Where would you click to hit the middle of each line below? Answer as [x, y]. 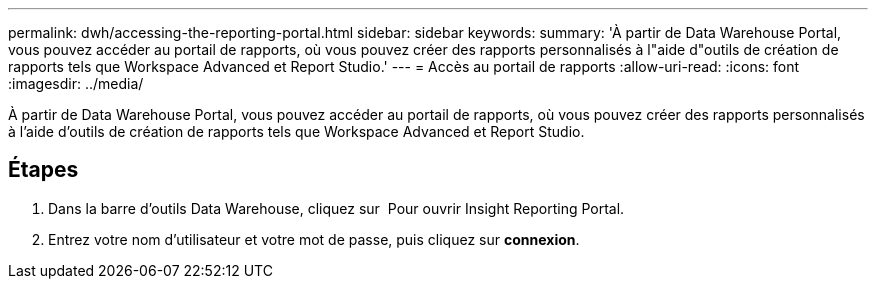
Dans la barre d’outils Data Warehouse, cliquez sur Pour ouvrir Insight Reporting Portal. [336, 208]
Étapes [43, 170]
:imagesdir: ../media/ [76, 83]
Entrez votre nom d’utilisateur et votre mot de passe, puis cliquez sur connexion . [314, 239]
